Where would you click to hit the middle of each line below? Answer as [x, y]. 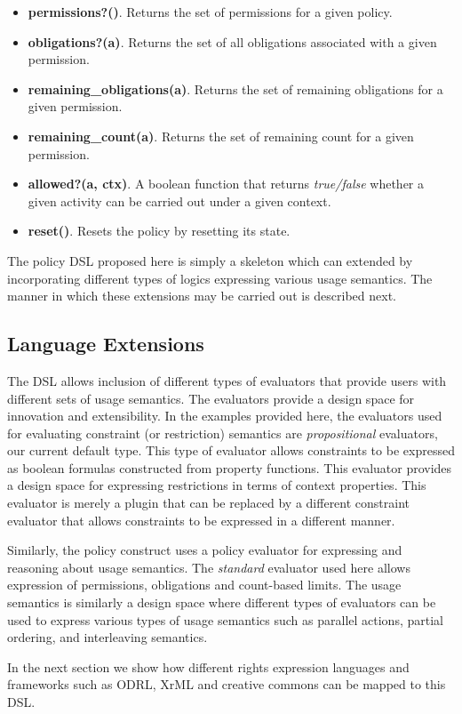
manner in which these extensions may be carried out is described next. [202, 296]
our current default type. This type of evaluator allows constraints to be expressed [231, 450]
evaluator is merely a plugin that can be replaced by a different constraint [209, 503]
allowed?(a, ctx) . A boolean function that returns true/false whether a [226, 184]
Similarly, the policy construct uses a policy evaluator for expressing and [205, 550]
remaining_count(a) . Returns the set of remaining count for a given [221, 136]
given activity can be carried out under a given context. [179, 201]
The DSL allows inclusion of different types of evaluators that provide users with [227, 380]
